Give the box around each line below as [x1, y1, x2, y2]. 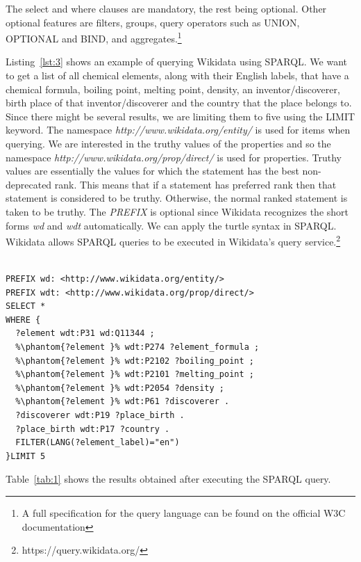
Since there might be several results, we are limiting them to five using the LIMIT [6, 109, 355, 123]
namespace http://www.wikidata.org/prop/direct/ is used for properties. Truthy [6, 150, 342, 164]
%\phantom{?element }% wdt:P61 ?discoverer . [15, 396, 230, 407]
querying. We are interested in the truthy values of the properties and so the [6, 136, 331, 150]
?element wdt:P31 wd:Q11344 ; [15, 328, 155, 339]
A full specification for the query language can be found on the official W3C [22, 505, 346, 520]
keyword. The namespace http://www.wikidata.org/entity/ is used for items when [6, 122, 351, 137]
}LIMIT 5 [6, 451, 46, 461]
